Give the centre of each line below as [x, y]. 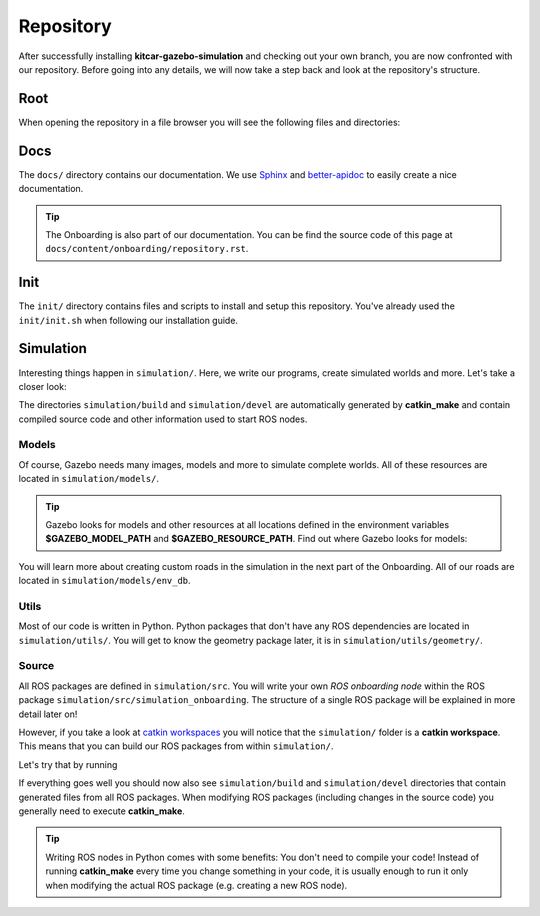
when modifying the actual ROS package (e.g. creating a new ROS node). [196, 885]
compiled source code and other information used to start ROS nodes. [163, 419]
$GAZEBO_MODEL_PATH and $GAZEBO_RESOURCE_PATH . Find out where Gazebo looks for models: [256, 539]
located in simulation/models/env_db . [104, 581]
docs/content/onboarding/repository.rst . [147, 249]
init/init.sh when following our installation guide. [128, 320]
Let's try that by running [68, 764]
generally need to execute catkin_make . [101, 811]
